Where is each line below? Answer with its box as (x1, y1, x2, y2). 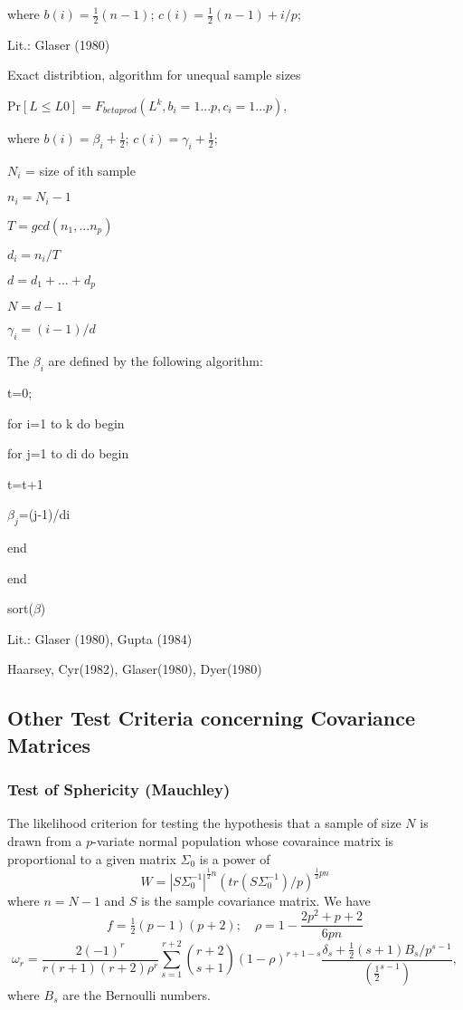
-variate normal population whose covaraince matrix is (92, 832, 394, 851)
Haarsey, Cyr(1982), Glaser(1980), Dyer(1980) (7, 659, 262, 678)
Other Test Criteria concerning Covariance (7, 704, 416, 732)
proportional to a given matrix (7, 849, 176, 868)
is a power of (199, 849, 270, 868)
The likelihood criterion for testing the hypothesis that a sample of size (7, 813, 402, 832)
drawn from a (7, 832, 82, 851)
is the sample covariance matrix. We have (141, 890, 371, 909)
